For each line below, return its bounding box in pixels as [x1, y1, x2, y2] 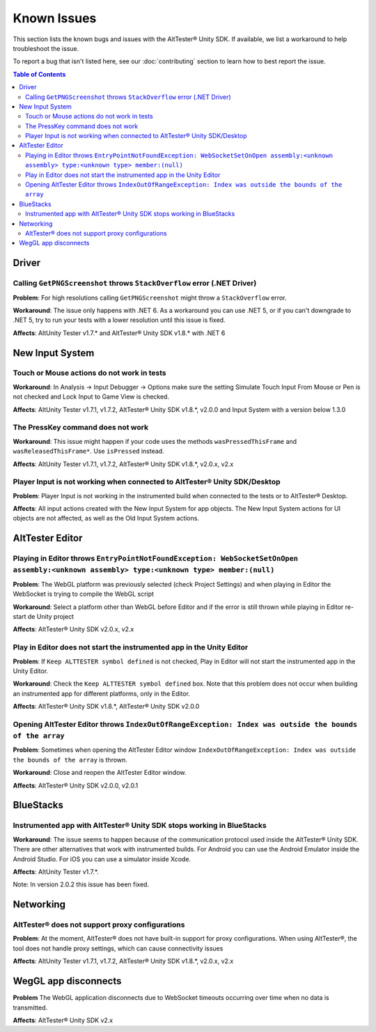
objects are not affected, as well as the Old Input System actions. [13, 514, 200, 523]
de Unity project [27, 612, 75, 620]
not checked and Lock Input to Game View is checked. [13, 392, 170, 401]
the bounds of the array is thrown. [13, 755, 128, 764]
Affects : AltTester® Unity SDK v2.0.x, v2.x [13, 625, 134, 633]
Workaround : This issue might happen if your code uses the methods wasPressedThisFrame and [13, 437, 297, 445]
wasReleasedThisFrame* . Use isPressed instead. [13, 447, 164, 456]
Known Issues [13, 10, 97, 26]
